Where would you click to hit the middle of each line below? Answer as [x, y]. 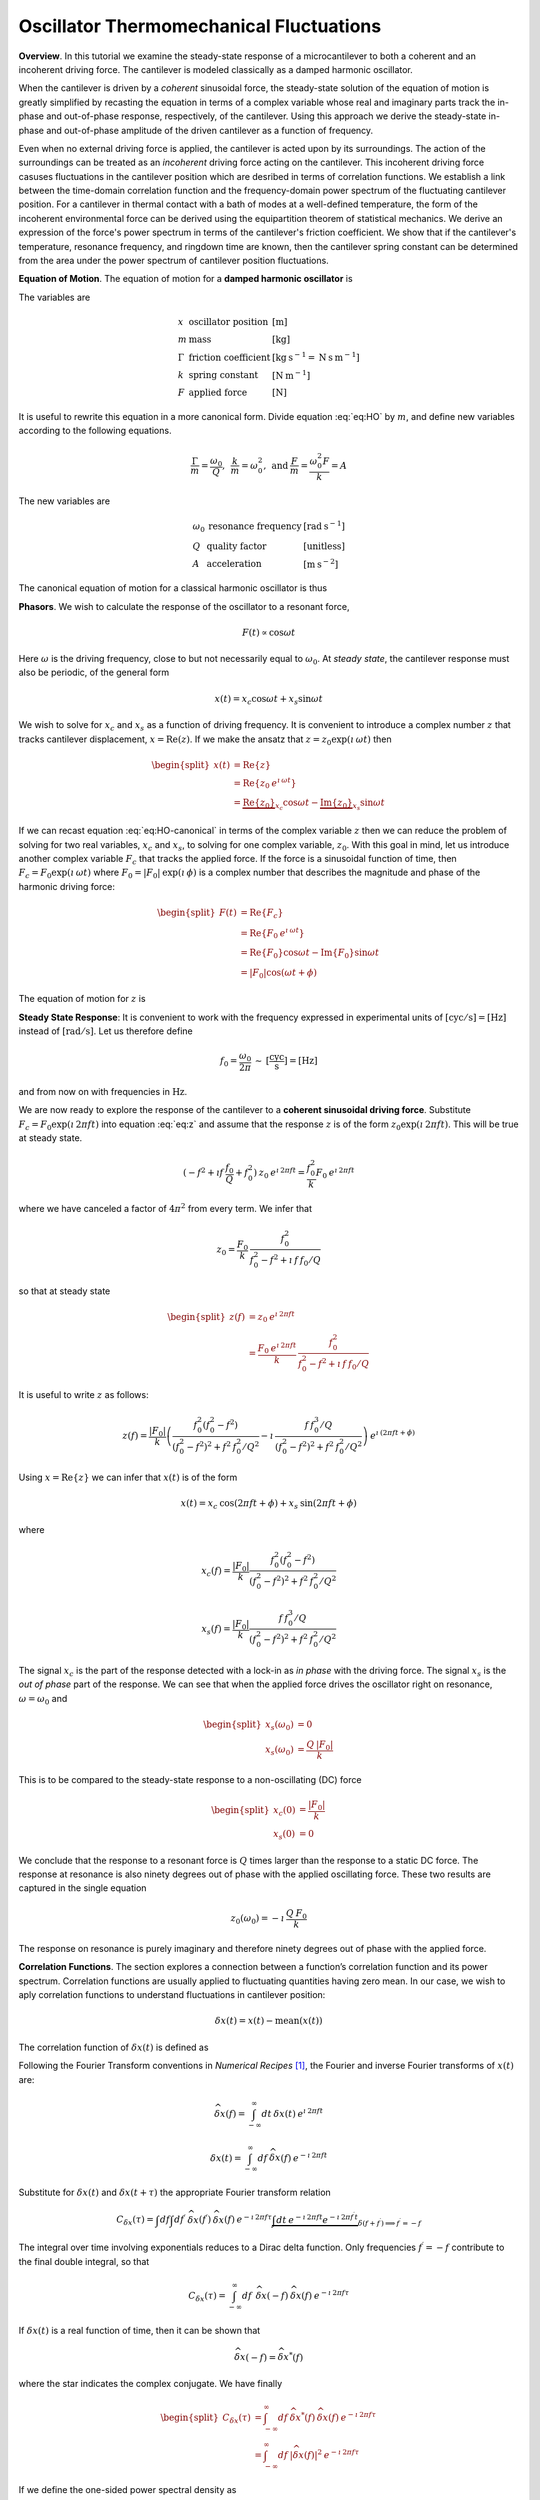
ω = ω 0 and [43, 1699]
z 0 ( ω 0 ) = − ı [257, 1919]
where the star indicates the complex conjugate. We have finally [150, 2383]
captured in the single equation [82, 1888]
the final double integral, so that [84, 2261]
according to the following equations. [95, 431]
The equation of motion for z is [82, 999]
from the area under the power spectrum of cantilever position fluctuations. [173, 261]
